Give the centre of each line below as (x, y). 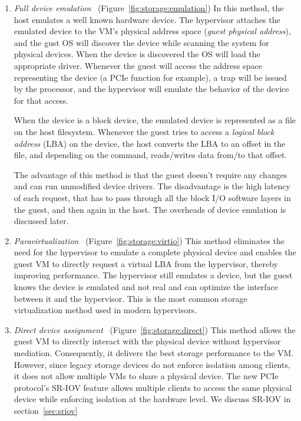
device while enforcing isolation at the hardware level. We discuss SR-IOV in (152, 399)
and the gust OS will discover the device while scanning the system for (141, 42)
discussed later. (41, 221)
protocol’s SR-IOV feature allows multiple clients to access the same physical (153, 387)
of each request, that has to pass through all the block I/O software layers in (152, 197)
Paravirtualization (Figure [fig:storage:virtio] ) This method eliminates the (149, 240)
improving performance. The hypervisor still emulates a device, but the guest (153, 275)
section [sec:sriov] (46, 410)
